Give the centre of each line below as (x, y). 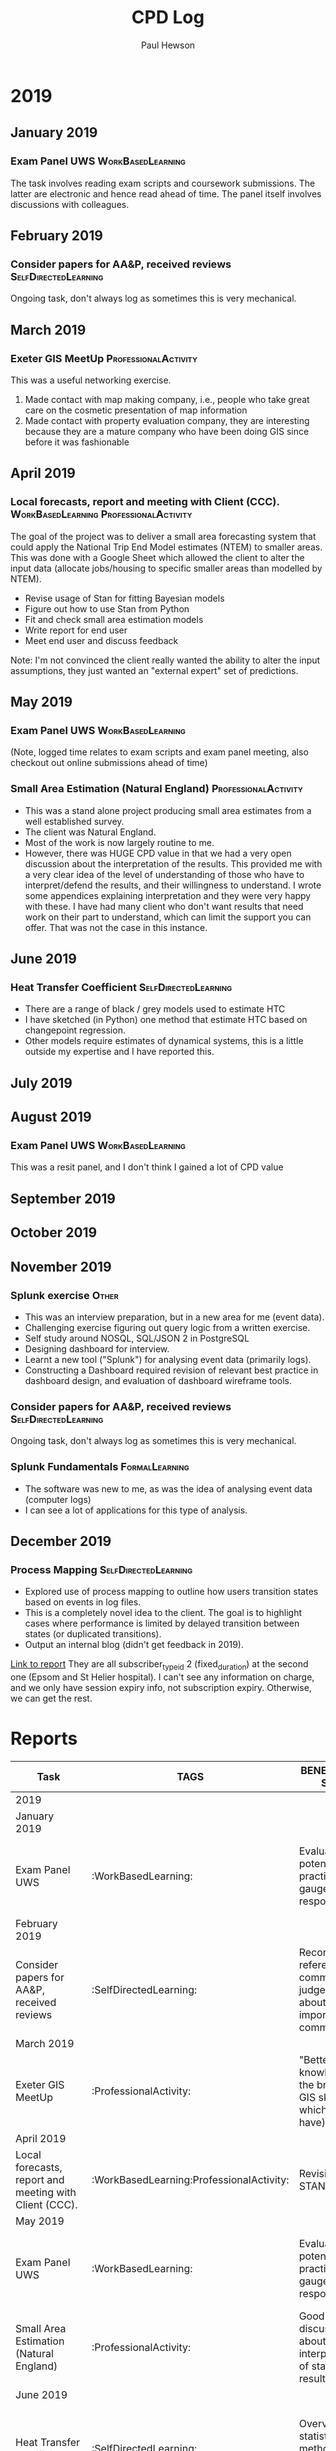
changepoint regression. (75, 1030)
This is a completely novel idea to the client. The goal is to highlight (163, 1613)
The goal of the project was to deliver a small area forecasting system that (163, 536)
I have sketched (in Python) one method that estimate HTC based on (166, 1020)
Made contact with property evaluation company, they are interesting (167, 420)
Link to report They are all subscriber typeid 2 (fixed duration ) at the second (159, 1665)
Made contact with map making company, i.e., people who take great (167, 399)
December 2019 (61, 1541)
